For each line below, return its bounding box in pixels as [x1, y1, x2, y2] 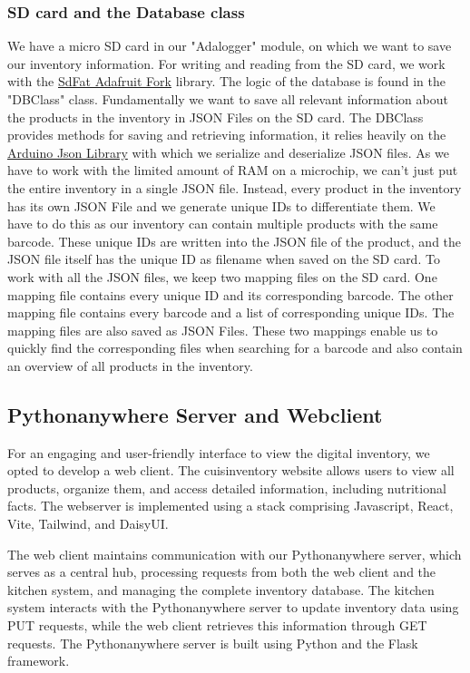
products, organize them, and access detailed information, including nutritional [7, 478, 446, 497]
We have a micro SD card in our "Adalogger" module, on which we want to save [7, 36, 452, 55]
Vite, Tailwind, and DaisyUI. [7, 514, 169, 533]
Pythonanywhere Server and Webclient [7, 400, 383, 428]
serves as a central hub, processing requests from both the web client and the [7, 562, 436, 581]
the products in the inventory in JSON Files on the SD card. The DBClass [7, 107, 424, 126]
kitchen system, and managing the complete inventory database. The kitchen [7, 580, 435, 599]
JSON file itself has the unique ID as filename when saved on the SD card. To [7, 249, 440, 268]
